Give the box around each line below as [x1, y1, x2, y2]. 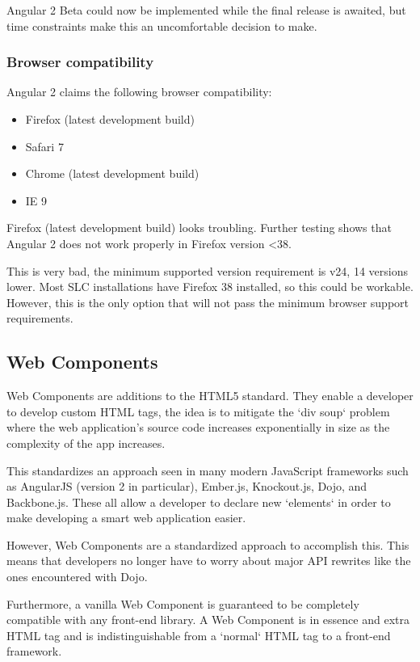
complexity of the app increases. [6, 434, 166, 451]
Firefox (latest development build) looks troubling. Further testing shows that [6, 219, 392, 236]
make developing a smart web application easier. [6, 509, 246, 526]
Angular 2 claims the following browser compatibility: [6, 83, 272, 100]
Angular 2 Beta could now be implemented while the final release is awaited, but [6, 2, 406, 18]
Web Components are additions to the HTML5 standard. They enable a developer [6, 387, 414, 404]
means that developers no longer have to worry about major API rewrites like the [6, 552, 411, 569]
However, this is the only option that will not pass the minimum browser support [6, 293, 409, 310]
